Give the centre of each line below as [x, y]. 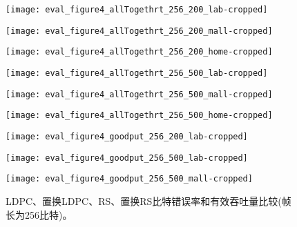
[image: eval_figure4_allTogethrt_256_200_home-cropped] [139, 52]
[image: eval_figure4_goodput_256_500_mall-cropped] [129, 179]
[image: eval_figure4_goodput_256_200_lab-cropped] [127, 136]
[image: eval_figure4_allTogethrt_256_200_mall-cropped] [139, 31]
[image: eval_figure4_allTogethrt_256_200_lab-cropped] [137, 10]
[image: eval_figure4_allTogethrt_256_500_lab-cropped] [137, 73]
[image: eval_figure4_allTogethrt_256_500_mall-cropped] [139, 94]
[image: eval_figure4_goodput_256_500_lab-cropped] [127, 158]
